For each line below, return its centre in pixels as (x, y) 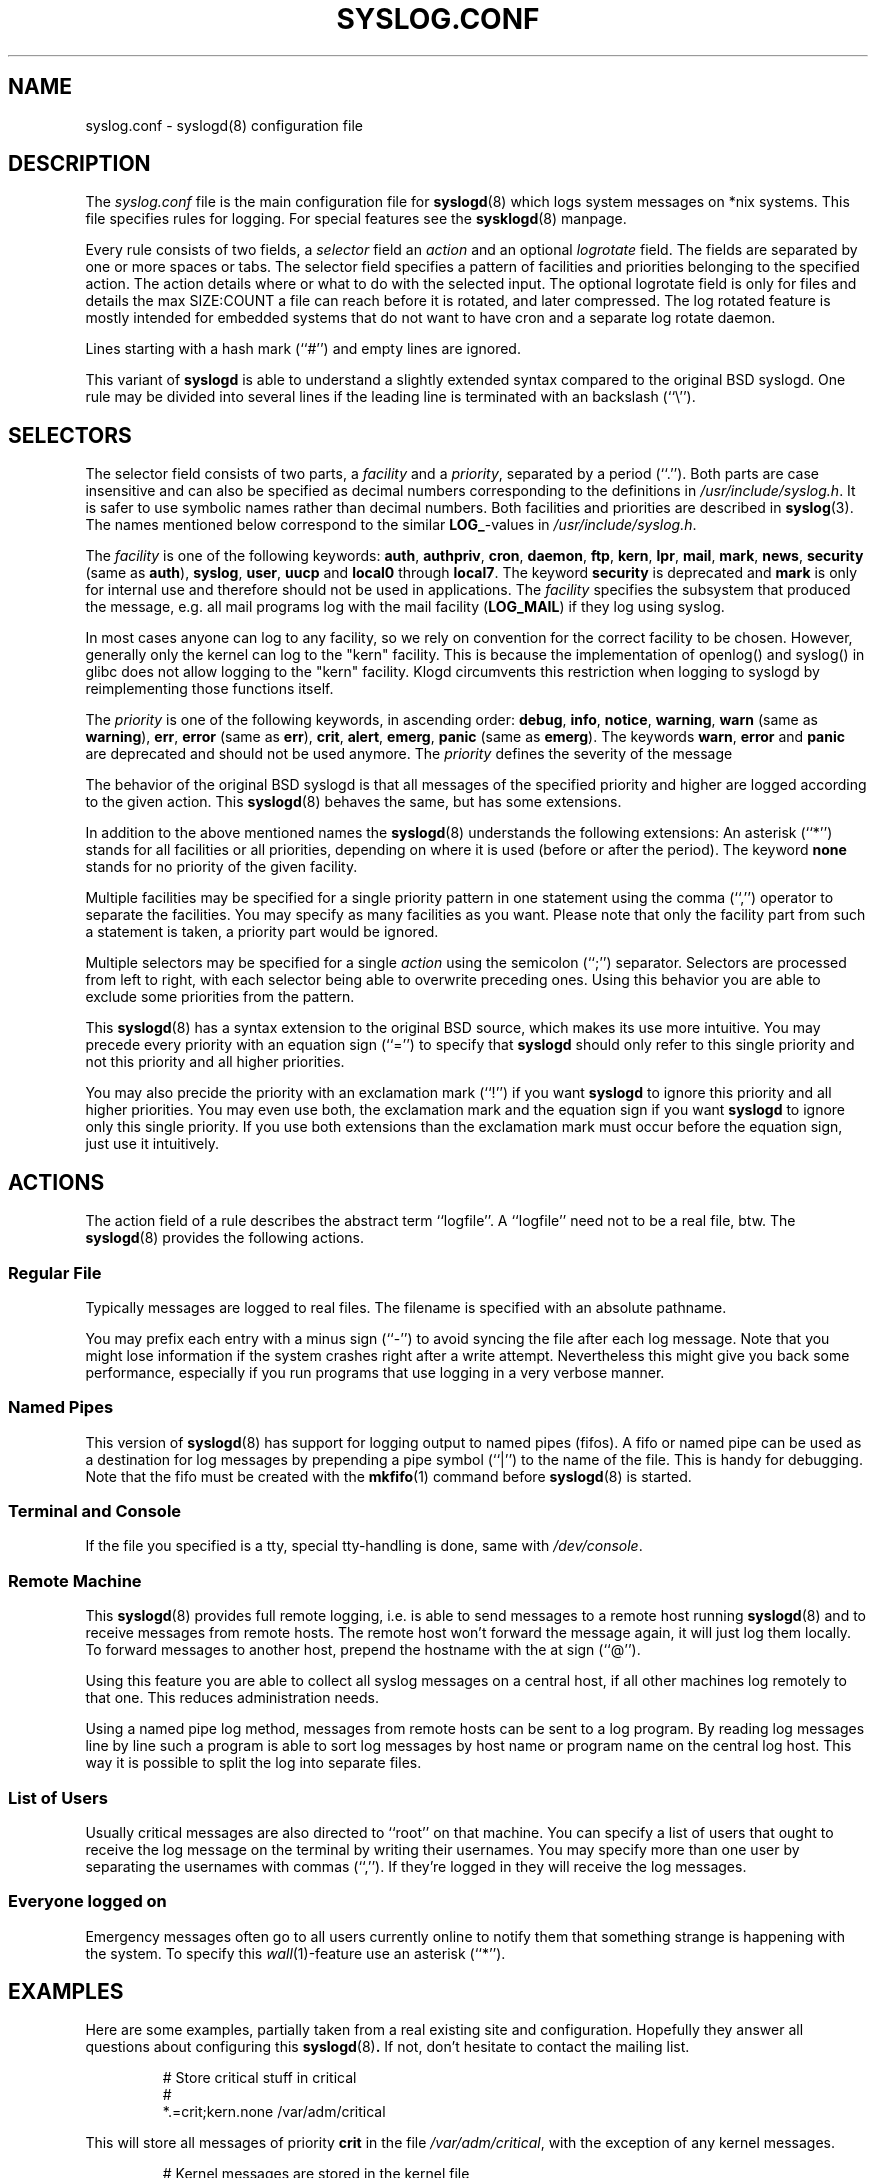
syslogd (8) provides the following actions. (225, 1238)
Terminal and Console (95, 1511)
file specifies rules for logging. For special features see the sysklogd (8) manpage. (356, 219)
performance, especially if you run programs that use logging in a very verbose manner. (375, 1372)
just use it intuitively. (152, 1144)
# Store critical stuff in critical (259, 2078)
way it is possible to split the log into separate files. (253, 1763)
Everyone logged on (87, 1901)
